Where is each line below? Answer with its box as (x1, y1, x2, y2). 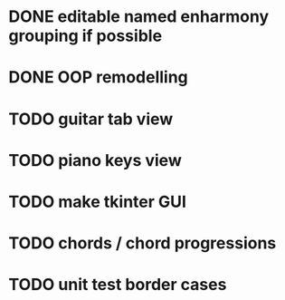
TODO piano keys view (8, 150, 182, 170)
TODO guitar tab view (8, 109, 174, 129)
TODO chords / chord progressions (8, 233, 277, 254)
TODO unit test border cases (8, 275, 227, 295)
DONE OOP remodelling (8, 67, 189, 88)
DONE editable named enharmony (8, 6, 270, 27)
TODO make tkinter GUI (8, 191, 187, 212)
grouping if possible (8, 25, 163, 46)
